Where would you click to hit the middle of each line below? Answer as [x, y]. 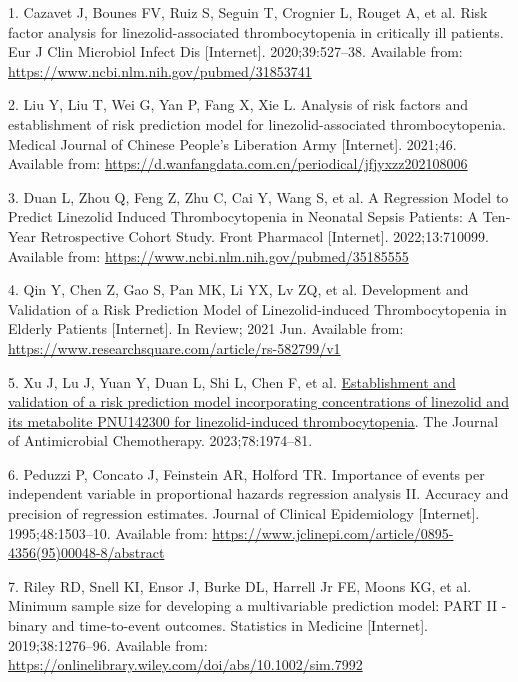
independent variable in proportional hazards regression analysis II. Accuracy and [258, 493]
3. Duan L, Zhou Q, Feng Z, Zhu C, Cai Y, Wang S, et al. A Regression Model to [258, 196]
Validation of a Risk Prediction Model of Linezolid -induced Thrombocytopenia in [257, 308]
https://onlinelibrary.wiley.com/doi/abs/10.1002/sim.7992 [185, 664]
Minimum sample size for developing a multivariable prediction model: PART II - [257, 605]
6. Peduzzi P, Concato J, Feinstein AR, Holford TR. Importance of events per [246, 473]
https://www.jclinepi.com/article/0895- [333, 532]
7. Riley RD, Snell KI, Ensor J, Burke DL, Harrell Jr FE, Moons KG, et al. [240, 585]
